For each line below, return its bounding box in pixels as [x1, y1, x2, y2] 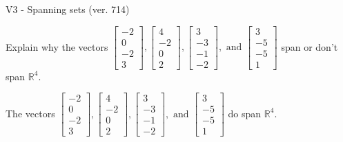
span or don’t [281, 39, 338, 54]
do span [228, 106, 262, 120]
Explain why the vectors [6, 39, 108, 54]
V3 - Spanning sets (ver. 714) [6, 2, 130, 16]
